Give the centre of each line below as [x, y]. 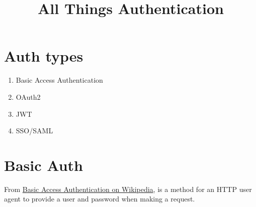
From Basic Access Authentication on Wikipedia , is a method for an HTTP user [128, 189]
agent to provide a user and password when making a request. [100, 199]
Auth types [44, 56]
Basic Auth [44, 165]
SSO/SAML [34, 131]
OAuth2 [28, 96]
